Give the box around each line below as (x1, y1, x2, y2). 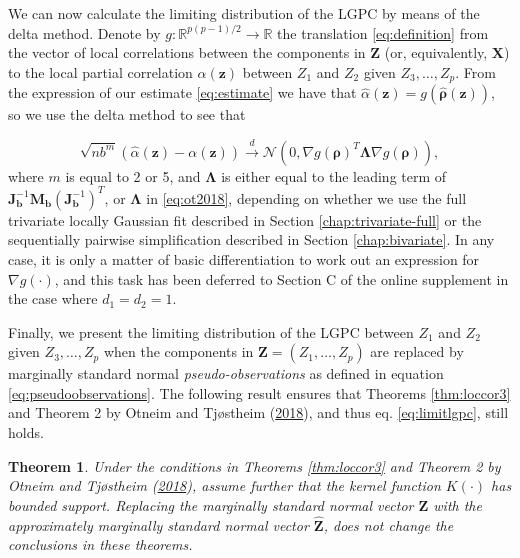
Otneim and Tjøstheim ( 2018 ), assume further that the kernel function (8, 475, 441, 496)
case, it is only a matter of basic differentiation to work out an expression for (8, 248, 480, 269)
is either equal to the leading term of (221, 165, 447, 186)
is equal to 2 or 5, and (65, 165, 201, 186)
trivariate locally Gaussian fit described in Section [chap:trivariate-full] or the (8, 209, 482, 230)
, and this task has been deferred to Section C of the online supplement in (54, 268, 509, 289)
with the (433, 494, 482, 515)
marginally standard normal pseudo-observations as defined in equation (8, 363, 444, 384)
